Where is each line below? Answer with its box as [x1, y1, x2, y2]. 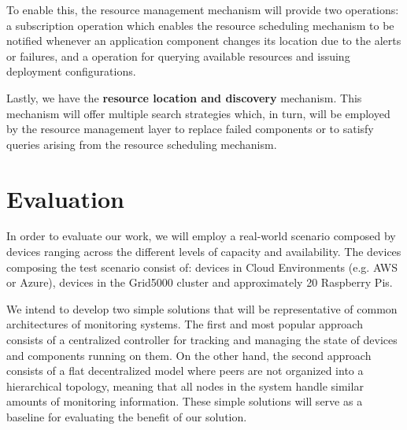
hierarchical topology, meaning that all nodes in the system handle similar [6, 377, 364, 394]
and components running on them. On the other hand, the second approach [6, 347, 372, 363]
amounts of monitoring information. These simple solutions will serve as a [6, 393, 363, 410]
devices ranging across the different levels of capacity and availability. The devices [6, 243, 401, 260]
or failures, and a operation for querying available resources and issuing [6, 47, 350, 64]
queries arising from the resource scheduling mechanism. [6, 135, 277, 152]
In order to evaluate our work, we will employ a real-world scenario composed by [6, 228, 396, 244]
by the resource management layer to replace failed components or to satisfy [6, 120, 374, 137]
